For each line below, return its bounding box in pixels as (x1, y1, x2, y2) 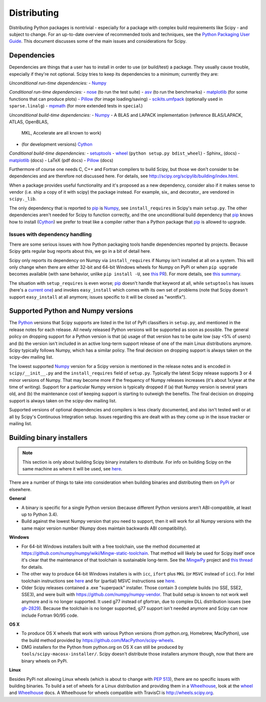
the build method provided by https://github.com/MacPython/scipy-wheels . (21, 637, 175, 643)
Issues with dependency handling (9, 231, 92, 238)
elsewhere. (9, 486, 32, 492)
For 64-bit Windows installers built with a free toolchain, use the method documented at (21, 543, 200, 549)
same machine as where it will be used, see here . (22, 466, 123, 472)
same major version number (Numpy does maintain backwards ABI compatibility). (21, 525, 187, 531)
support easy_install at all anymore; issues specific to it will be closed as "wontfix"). (9, 294, 187, 300)
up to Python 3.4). (21, 511, 59, 517)
